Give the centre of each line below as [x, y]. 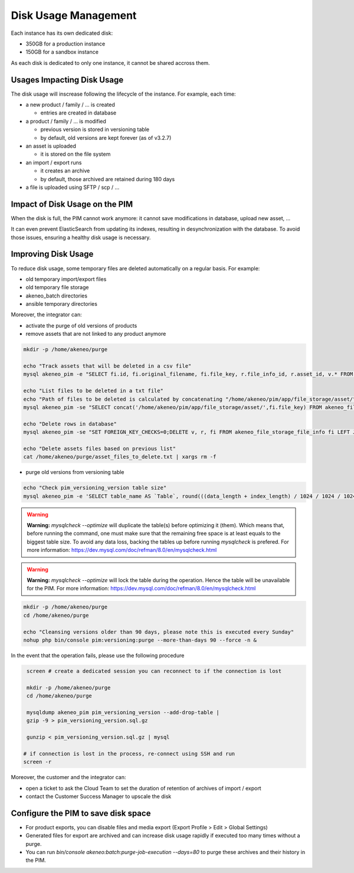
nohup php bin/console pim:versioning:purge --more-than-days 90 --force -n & [140, 640]
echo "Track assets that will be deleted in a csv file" [107, 366]
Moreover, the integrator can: [46, 315]
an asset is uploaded [51, 146]
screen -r [37, 762]
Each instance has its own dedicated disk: [62, 33]
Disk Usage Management [74, 15]
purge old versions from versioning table [75, 472]
